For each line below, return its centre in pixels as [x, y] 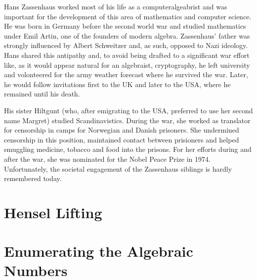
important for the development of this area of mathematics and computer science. [128, 16]
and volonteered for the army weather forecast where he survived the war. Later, [126, 74]
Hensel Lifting [53, 212]
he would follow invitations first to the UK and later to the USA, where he [117, 84]
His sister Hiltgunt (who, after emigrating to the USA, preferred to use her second [128, 110]
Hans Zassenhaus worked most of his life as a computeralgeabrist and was [116, 6]
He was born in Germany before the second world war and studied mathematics [125, 26]
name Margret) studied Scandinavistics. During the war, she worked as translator [127, 120]
